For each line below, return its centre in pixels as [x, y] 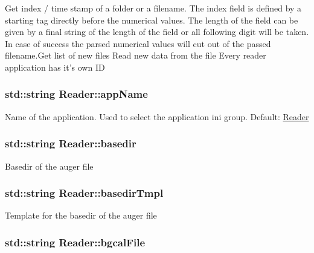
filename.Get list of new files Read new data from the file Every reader [136, 55]
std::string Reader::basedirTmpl [84, 193]
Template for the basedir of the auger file [81, 215]
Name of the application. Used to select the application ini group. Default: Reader [157, 116]
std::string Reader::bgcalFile [75, 242]
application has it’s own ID [55, 67]
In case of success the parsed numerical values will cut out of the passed [138, 43]
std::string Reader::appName [76, 94]
